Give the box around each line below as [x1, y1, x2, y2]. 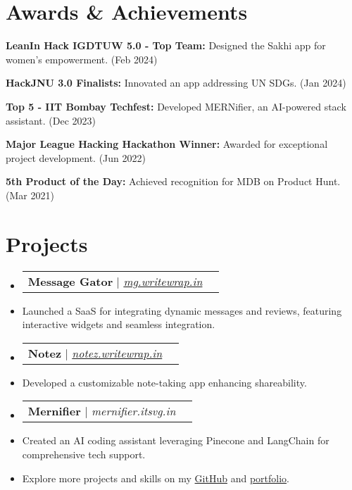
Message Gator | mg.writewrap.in [27, 272, 203, 289]
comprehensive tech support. [22, 446, 146, 461]
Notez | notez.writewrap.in [27, 344, 163, 361]
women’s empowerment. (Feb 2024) [6, 51, 158, 66]
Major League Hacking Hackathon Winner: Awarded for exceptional [6, 137, 328, 151]
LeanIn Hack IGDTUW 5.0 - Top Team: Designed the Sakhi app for [6, 38, 326, 53]
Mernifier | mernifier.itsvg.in [27, 403, 176, 420]
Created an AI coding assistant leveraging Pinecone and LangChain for [22, 433, 329, 448]
